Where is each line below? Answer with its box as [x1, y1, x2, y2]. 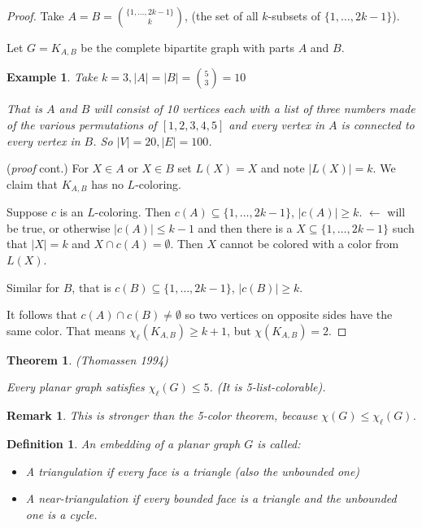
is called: [257, 435, 301, 452]
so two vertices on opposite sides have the [185, 306, 393, 323]
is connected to [341, 116, 415, 133]
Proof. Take [7, 7, 64, 24]
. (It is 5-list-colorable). [209, 378, 326, 395]
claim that [7, 175, 58, 192]
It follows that [7, 306, 77, 323]
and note [260, 159, 305, 177]
